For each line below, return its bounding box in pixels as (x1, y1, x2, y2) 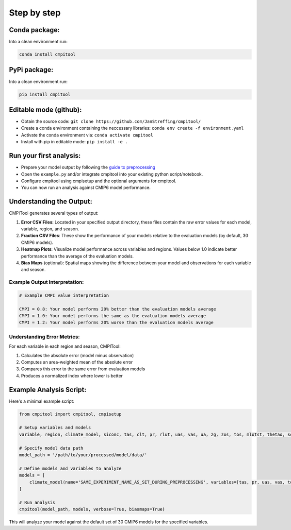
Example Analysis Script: (9, 385, 87, 393)
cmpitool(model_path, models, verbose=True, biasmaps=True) (19, 507, 165, 512)
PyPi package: (9, 66, 53, 74)
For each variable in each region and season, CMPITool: (9, 343, 121, 349)
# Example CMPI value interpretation (19, 292, 109, 298)
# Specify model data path (19, 445, 83, 451)
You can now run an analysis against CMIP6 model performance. (21, 185, 151, 190)
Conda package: (9, 26, 60, 34)
